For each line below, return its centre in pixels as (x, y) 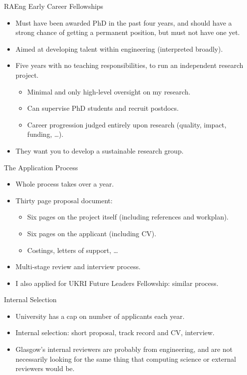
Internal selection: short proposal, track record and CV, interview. (115, 332)
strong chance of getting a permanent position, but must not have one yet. (128, 32)
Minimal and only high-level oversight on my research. (109, 91)
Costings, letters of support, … (73, 250)
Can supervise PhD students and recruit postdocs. (103, 108)
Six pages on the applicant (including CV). (92, 233)
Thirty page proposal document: (64, 200)
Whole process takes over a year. (65, 184)
